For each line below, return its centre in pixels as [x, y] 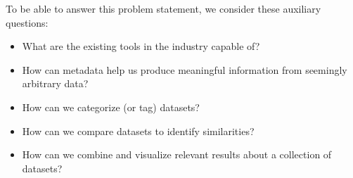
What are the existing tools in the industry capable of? [141, 46]
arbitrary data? [55, 83]
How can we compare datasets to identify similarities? [138, 131]
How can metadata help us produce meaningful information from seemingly [185, 69]
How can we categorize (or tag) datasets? [111, 107]
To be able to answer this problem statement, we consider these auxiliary [163, 8]
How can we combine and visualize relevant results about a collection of [177, 154]
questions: [27, 22]
